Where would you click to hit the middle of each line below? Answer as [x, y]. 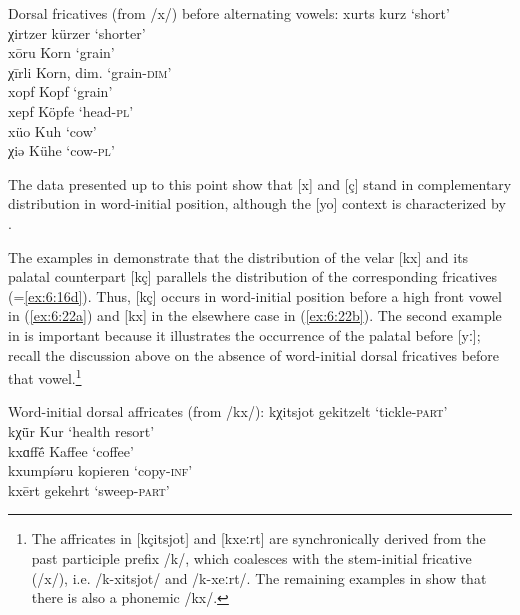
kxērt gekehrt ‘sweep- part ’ [89, 489]
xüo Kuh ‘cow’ [52, 130]
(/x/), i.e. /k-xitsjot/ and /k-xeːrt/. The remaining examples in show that [259, 577]
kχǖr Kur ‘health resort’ [81, 430]
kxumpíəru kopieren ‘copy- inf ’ [100, 470]
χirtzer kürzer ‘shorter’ [77, 32]
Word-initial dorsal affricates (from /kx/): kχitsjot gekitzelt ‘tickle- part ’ [228, 411]
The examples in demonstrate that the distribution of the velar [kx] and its [238, 256]
